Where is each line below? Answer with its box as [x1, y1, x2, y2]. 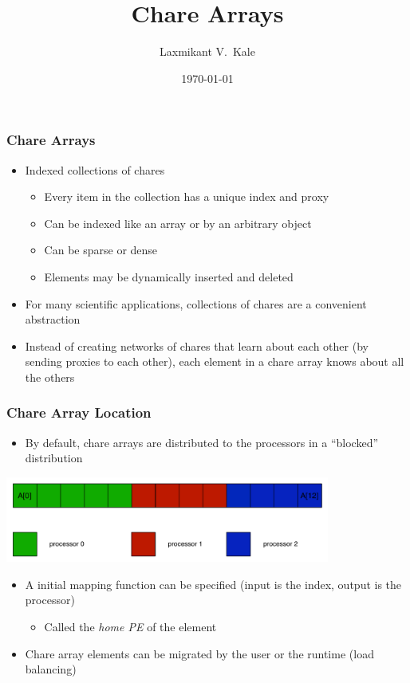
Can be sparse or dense [44, 241, 158, 258]
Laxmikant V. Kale [160, 43, 255, 60]
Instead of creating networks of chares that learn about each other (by [25, 337, 369, 354]
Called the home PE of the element [44, 618, 217, 635]
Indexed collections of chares [25, 161, 165, 178]
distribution [25, 449, 83, 466]
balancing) [25, 661, 77, 677]
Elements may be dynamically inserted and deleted [44, 268, 294, 285]
